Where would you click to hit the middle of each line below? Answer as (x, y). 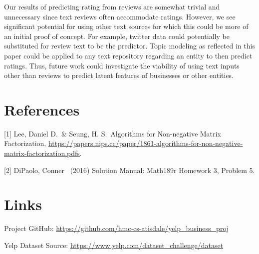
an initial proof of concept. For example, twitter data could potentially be (117, 36)
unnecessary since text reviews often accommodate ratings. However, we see (120, 16)
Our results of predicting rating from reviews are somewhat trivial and (112, 6)
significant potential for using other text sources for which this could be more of (126, 26)
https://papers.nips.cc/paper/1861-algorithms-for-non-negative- (145, 143)
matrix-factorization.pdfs (42, 153)
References (42, 109)
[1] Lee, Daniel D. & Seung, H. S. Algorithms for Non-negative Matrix (113, 133)
